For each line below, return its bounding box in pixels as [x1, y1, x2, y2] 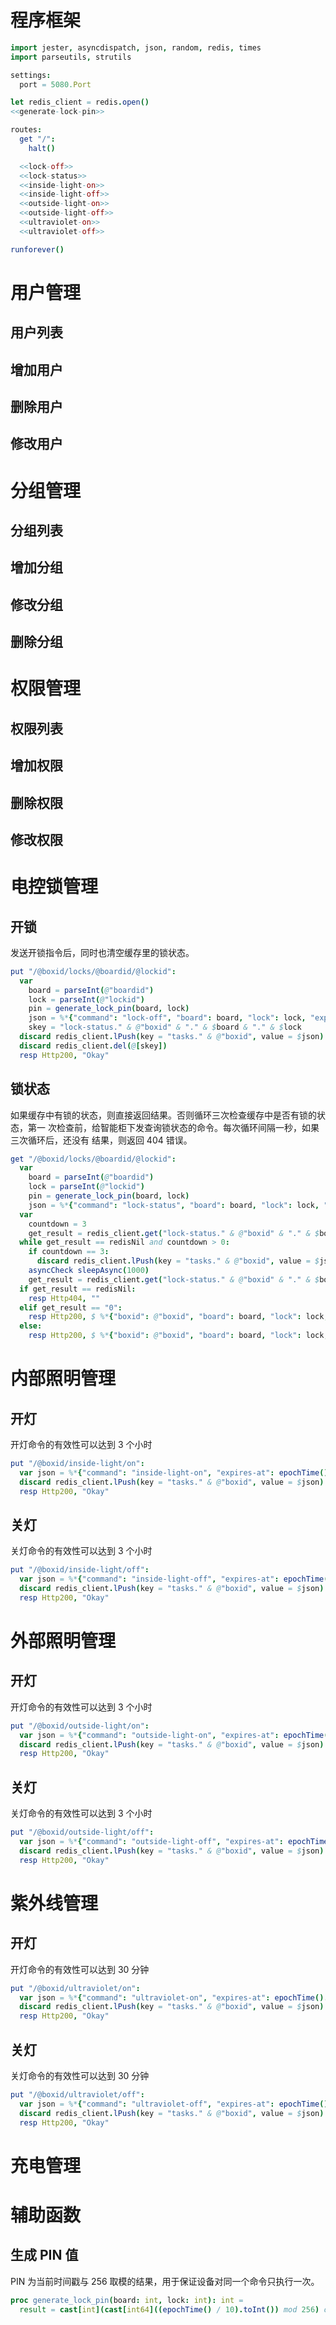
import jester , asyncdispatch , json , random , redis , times [10, 42, 262, 53]
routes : [10, 125, 43, 135]
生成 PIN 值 [10, 2247, 79, 2264]
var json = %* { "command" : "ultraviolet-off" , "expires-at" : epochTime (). [19, 2099, 333, 2109]
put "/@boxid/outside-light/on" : [10, 1721, 150, 1731]
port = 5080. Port [19, 79, 92, 90]
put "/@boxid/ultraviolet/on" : [10, 1983, 141, 1993]
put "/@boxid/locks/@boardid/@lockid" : [10, 966, 177, 976]
